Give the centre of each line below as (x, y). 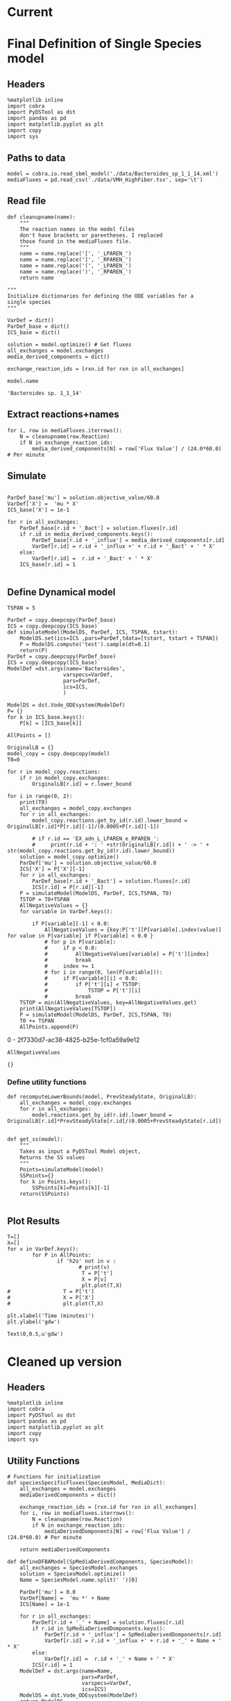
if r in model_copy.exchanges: (65, 778)
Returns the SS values (52, 1157)
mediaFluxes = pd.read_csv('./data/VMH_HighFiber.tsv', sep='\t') (105, 180)
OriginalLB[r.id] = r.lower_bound (82, 784)
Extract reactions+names (63, 415)
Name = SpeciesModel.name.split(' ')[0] (79, 1580)
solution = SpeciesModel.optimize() (73, 1574)
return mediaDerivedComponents (65, 1550)
